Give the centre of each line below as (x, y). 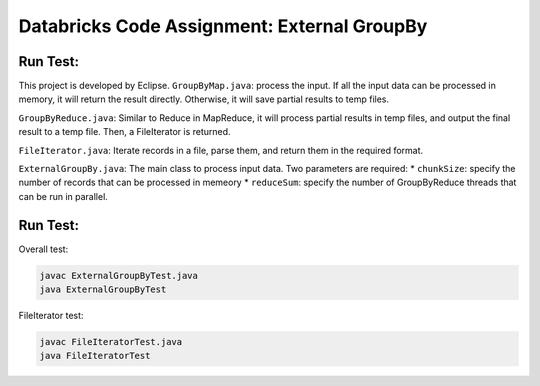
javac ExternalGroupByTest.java (119, 275)
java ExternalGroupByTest (103, 289)
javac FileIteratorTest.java (111, 342)
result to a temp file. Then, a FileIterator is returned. (124, 132)
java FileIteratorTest (95, 356)
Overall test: (43, 249)
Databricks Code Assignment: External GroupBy (223, 26)
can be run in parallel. (63, 196)
